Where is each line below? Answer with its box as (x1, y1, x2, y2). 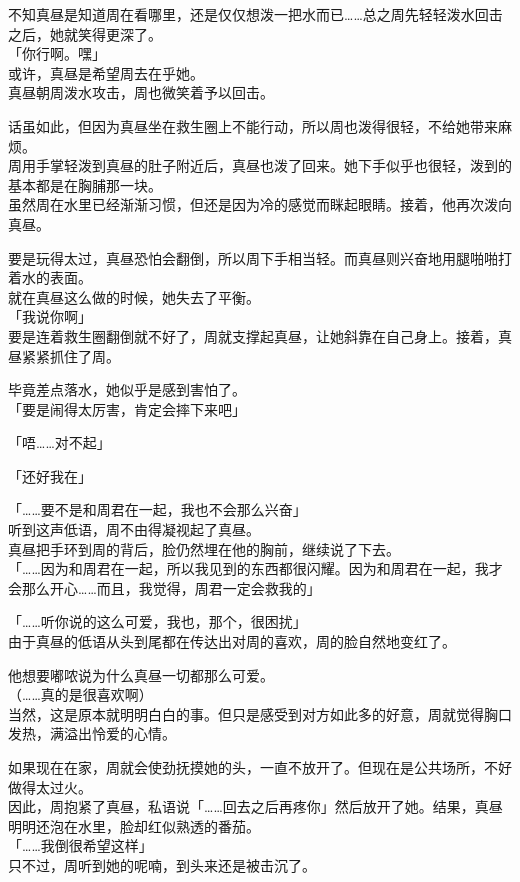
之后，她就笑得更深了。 (8, 23, 162, 44)
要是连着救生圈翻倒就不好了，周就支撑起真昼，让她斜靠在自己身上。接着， (8, 325, 498, 346)
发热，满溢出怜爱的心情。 (8, 723, 176, 744)
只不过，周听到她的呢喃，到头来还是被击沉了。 (8, 854, 316, 875)
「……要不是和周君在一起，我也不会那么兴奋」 (8, 499, 307, 520)
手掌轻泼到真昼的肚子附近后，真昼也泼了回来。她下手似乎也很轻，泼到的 (35, 155, 512, 176)
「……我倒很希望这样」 (8, 835, 153, 856)
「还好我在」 (8, 465, 92, 486)
